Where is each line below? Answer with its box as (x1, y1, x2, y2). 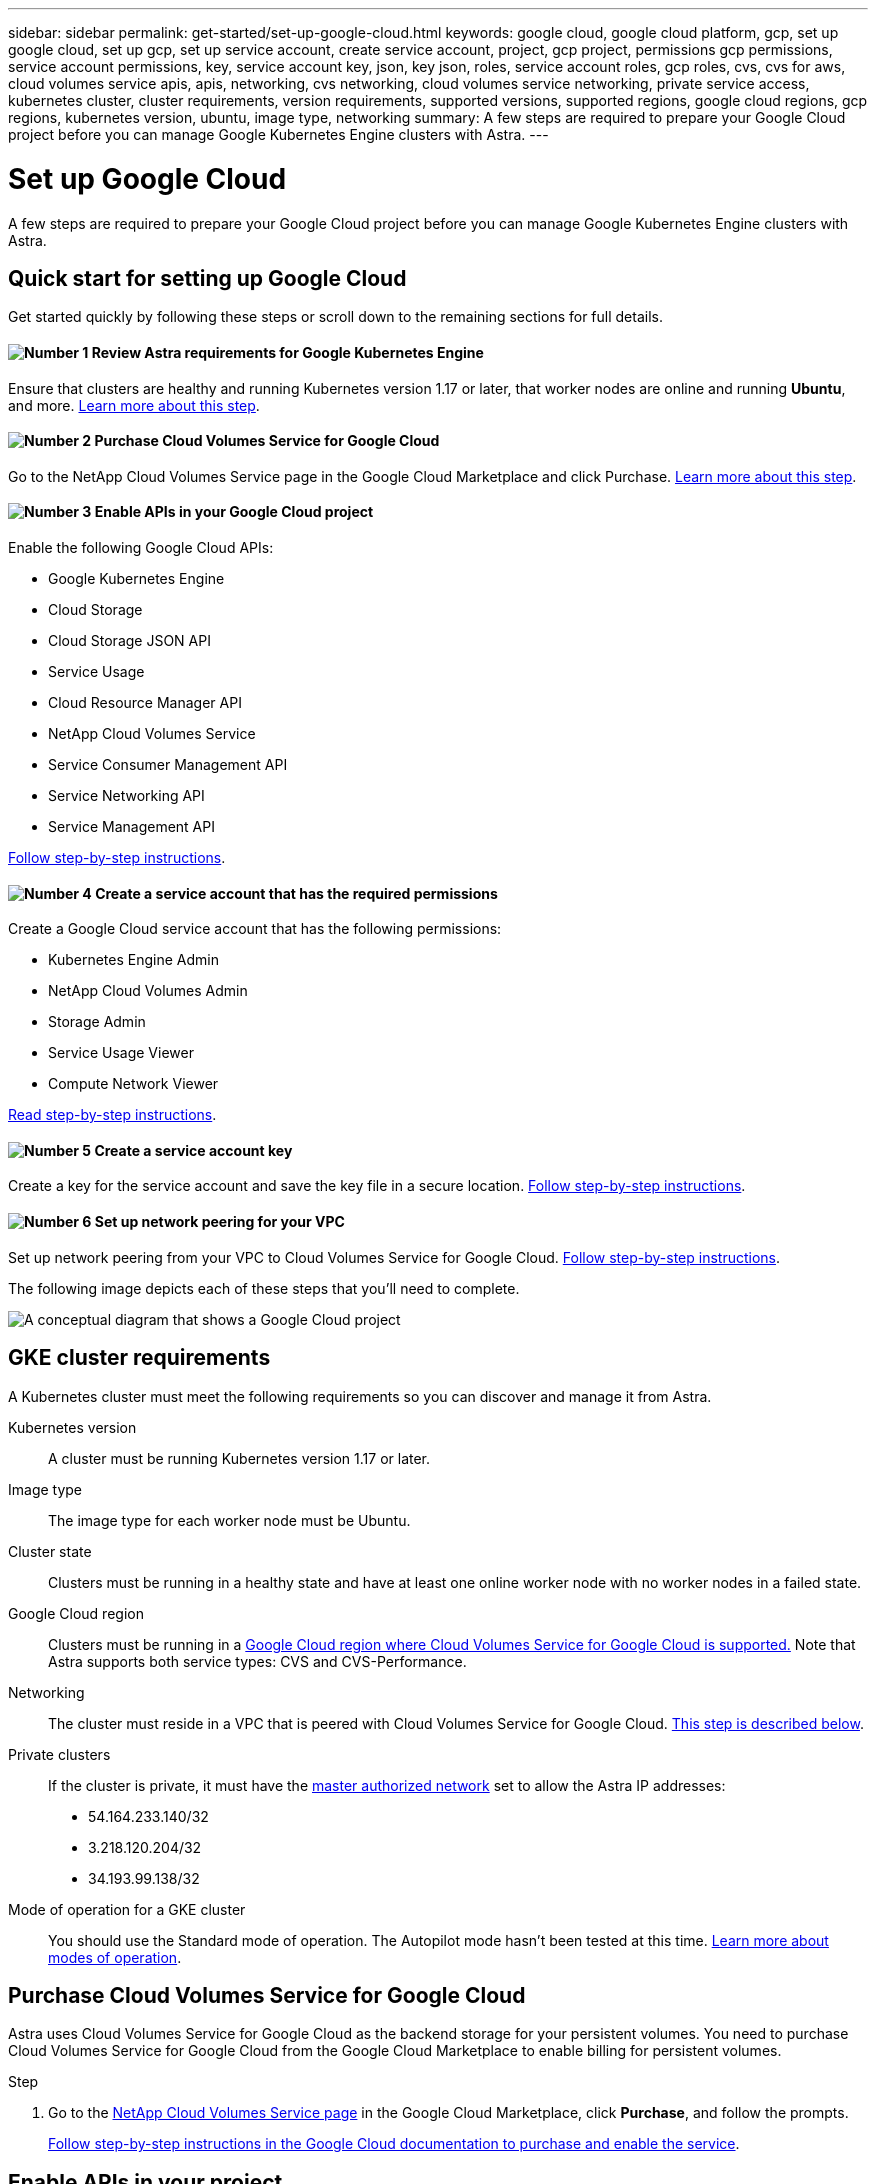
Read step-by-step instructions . (8, 1106, 217, 1124)
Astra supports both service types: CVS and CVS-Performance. (48, 1652, 467, 1670)
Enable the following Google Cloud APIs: (8, 539, 274, 556)
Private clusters (8, 1745, 111, 1763)
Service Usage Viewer (48, 1044, 194, 1062)
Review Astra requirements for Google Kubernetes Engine (91, 343, 484, 361)
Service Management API (48, 818, 215, 835)
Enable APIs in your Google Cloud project (94, 503, 374, 521)
